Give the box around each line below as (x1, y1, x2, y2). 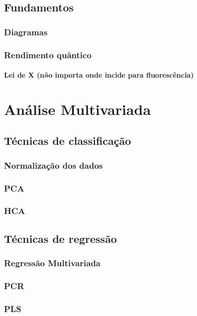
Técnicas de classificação (4, 133, 131, 148)
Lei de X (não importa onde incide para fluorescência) (4, 70, 194, 80)
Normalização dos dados (4, 159, 103, 171)
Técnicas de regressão (4, 230, 117, 246)
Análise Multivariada (4, 99, 151, 119)
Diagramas (4, 25, 48, 38)
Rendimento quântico (4, 48, 92, 61)
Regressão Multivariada (4, 257, 101, 269)
